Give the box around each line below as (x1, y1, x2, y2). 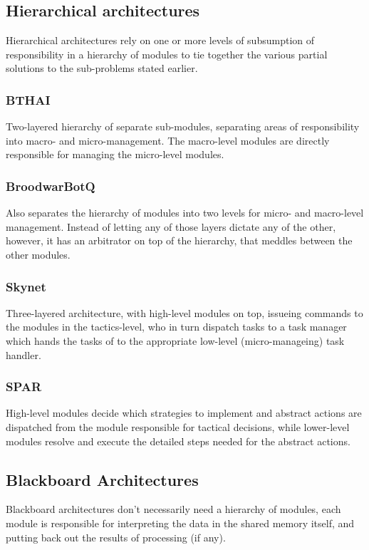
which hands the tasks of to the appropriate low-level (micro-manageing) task (6, 333, 345, 348)
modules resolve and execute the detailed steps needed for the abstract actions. (6, 433, 350, 448)
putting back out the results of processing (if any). (6, 529, 226, 544)
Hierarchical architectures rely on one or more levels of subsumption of (6, 33, 315, 48)
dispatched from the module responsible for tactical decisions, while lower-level (6, 419, 350, 434)
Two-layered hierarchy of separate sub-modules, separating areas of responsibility (6, 119, 360, 134)
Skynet (6, 277, 46, 295)
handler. (6, 347, 41, 362)
